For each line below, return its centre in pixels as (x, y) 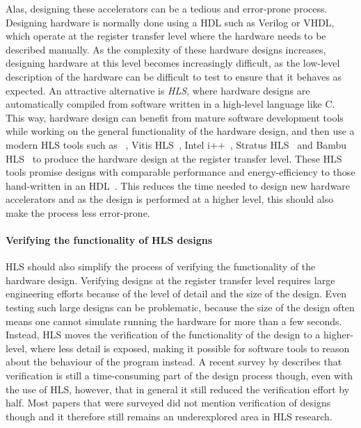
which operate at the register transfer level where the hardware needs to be (166, 36)
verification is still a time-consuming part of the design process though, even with (179, 376)
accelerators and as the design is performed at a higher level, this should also (170, 199)
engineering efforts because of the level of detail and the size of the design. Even (176, 294)
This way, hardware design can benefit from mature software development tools (175, 117)
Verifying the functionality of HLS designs (109, 240)
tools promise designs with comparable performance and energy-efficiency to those (180, 172)
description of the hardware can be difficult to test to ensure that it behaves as (174, 76)
